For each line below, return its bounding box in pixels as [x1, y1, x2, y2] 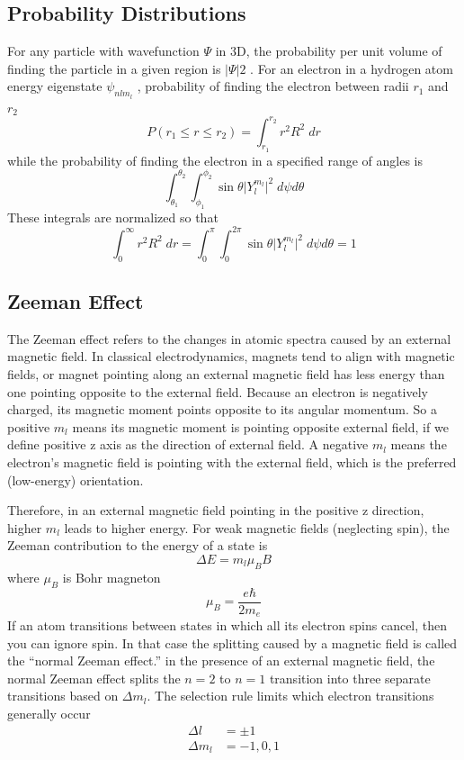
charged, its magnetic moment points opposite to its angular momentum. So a [7, 400, 437, 419]
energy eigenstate [7, 77, 103, 95]
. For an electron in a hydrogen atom [250, 59, 453, 77]
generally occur [7, 704, 91, 723]
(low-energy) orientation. [7, 470, 144, 489]
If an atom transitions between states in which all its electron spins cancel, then [7, 616, 448, 635]
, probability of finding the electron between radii [137, 77, 409, 95]
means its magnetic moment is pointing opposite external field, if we [72, 417, 449, 436]
